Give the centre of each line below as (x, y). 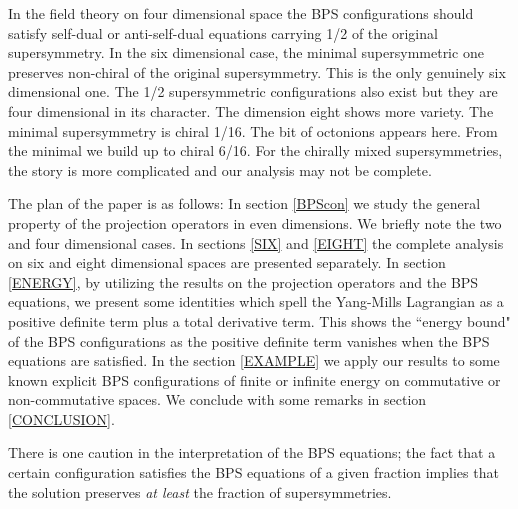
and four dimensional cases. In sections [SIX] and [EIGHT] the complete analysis (256, 242)
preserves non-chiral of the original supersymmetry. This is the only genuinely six (257, 71)
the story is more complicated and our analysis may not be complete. (220, 169)
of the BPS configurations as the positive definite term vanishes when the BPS (249, 340)
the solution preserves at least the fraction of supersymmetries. (200, 491)
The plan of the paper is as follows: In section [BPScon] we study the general (244, 203)
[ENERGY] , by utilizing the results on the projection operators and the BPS (243, 281)
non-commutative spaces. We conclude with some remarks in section (217, 399)
